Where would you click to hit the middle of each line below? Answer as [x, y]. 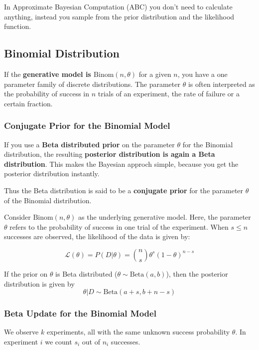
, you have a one [202, 74]
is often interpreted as [221, 84]
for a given [155, 74]
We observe [21, 332]
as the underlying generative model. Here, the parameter [165, 217]
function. [18, 26]
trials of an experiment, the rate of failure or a [169, 94]
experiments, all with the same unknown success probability [138, 332]
